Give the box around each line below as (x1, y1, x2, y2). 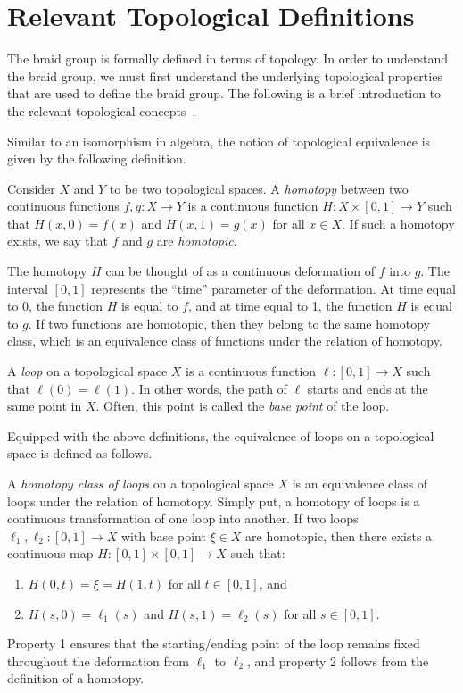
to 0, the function (7, 296, 103, 315)
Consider (7, 179, 55, 197)
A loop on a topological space (7, 362, 168, 380)
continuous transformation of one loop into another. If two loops (7, 509, 359, 528)
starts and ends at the (307, 379, 428, 397)
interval (7, 279, 48, 297)
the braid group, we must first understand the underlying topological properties (7, 66, 442, 85)
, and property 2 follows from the (246, 651, 429, 670)
